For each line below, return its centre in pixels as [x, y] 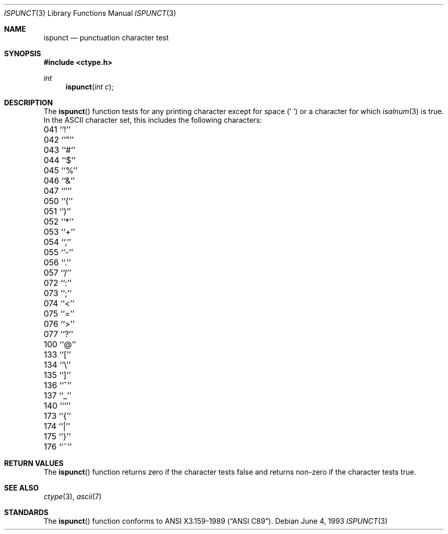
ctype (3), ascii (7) [73, 496]
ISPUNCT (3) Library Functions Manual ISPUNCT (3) [90, 13]
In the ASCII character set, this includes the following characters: [153, 120]
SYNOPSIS [23, 53]
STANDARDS [26, 512]
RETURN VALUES [34, 463]
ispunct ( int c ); [90, 87]
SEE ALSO [21, 488]
